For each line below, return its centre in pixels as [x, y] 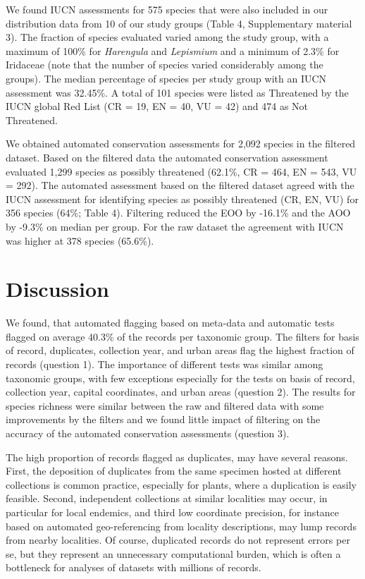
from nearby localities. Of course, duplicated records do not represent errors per [178, 540]
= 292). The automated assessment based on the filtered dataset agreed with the [180, 185]
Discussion [57, 289]
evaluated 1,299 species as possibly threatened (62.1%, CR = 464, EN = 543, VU [181, 171]
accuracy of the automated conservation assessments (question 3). [148, 433]
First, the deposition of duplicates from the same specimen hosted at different [174, 471]
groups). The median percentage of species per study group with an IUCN [166, 78]
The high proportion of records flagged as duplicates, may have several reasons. [177, 457]
